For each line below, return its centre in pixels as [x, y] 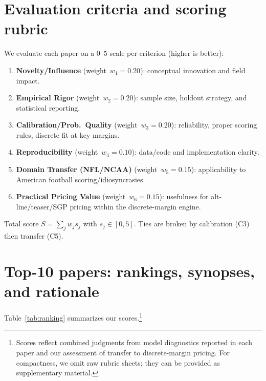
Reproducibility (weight [57, 152]
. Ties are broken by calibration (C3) [192, 224]
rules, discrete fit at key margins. [68, 134]
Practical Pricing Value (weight [71, 196]
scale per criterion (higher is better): [167, 53]
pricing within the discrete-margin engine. [135, 206]
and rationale [52, 291]
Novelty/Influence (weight [61, 70]
